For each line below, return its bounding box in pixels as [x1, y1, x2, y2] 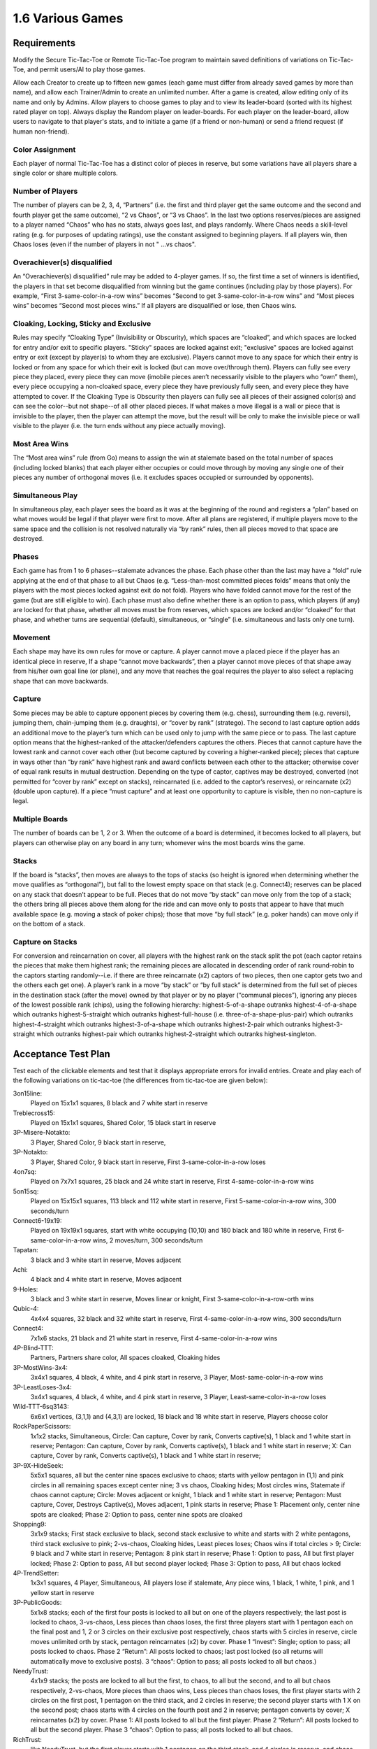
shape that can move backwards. [13, 677, 109, 685]
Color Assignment [13, 144, 76, 154]
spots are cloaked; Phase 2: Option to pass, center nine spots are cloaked [30, 1510, 243, 1518]
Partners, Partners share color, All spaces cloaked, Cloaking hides [30, 1354, 221, 1362]
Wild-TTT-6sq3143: [13, 1403, 69, 1411]
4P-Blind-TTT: [13, 1344, 54, 1352]
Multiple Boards [13, 814, 68, 824]
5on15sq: [13, 1187, 39, 1196]
